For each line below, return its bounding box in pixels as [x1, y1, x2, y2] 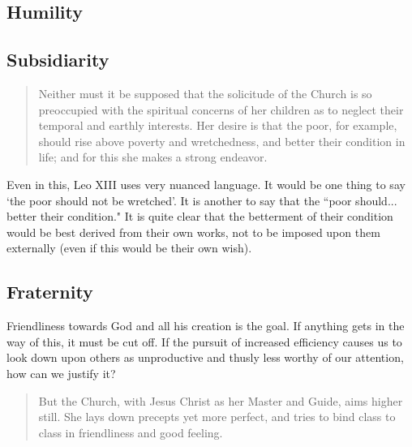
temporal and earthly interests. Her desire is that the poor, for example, [38, 117, 397, 134]
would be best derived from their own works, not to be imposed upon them [6, 223, 380, 240]
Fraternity [6, 279, 93, 304]
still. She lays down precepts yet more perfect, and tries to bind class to [38, 408, 396, 425]
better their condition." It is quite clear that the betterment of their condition [6, 208, 393, 225]
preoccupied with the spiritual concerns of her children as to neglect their [38, 101, 404, 118]
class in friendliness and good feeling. [38, 423, 223, 441]
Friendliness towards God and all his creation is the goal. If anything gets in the [6, 317, 405, 334]
